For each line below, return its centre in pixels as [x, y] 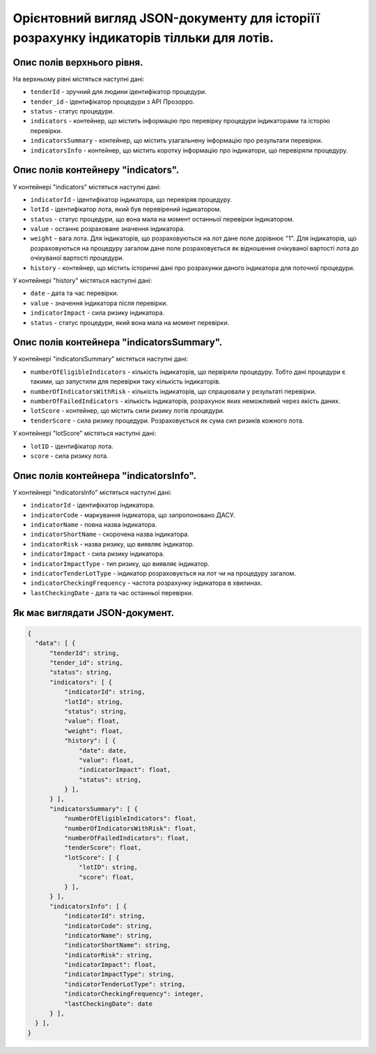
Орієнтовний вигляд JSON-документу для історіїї [166, 18]
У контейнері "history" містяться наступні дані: [83, 281]
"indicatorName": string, [108, 935]
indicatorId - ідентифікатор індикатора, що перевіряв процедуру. [131, 199]
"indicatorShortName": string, [117, 945]
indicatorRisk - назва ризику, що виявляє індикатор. [112, 544]
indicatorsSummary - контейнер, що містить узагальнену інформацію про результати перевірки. [177, 141]
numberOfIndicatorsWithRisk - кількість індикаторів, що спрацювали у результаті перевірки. [173, 391]
